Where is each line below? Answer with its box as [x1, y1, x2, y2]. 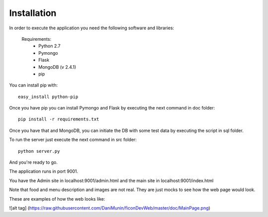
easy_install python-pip [18, 94, 78, 100]
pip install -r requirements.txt [18, 116, 99, 122]
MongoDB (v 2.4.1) [38, 64, 76, 70]
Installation [9, 7, 57, 18]
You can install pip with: [9, 82, 58, 88]
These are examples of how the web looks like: [9, 196, 105, 202]
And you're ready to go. [9, 159, 58, 165]
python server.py [18, 148, 60, 154]
